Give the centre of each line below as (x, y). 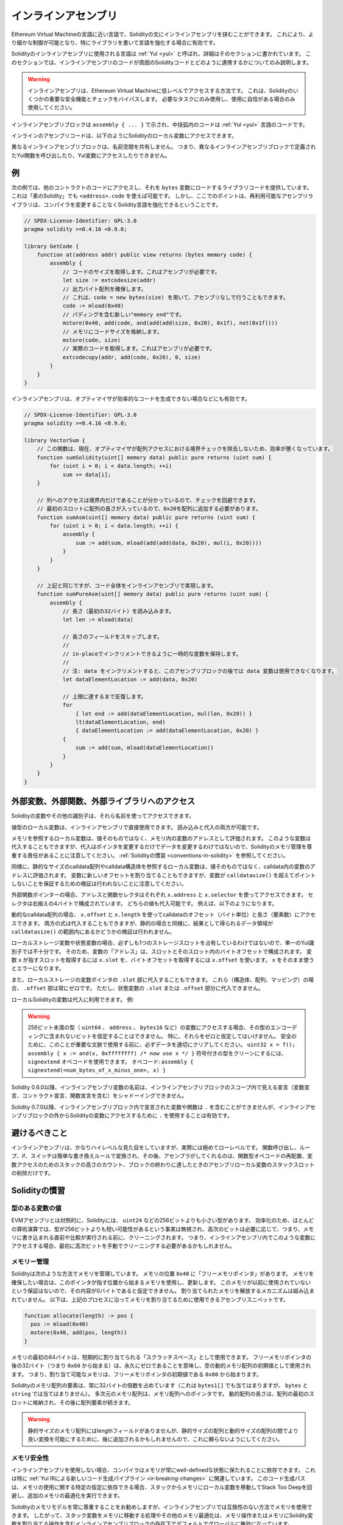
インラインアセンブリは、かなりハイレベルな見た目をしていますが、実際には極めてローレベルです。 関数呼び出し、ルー (161, 1147)
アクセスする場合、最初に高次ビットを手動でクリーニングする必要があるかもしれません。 (123, 1246)
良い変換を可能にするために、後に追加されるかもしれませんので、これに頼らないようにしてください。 (155, 1439)
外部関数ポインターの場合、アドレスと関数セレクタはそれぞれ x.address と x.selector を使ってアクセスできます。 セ (162, 895)
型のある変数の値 (36, 1208)
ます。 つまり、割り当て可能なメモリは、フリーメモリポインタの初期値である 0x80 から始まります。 (136, 1374)
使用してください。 (52, 107)
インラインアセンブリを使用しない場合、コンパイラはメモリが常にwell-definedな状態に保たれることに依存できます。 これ (164, 1470)
